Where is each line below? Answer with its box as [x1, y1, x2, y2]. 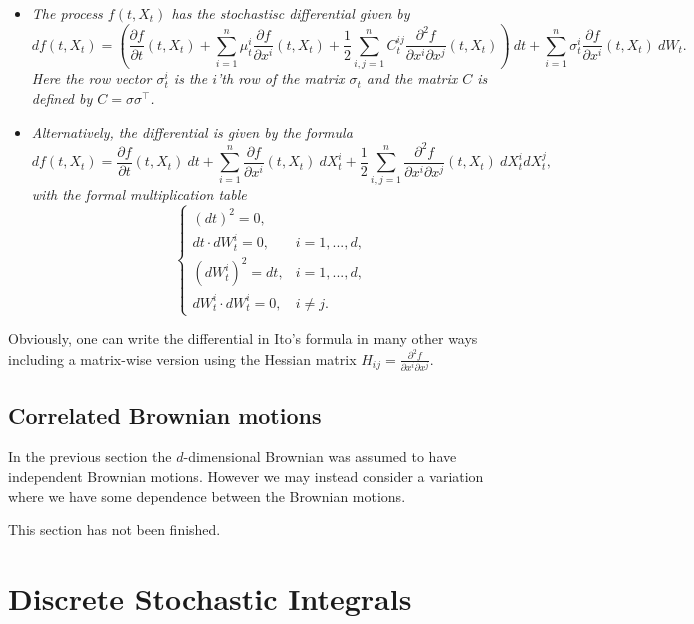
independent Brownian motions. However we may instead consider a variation [8, 465, 484, 486]
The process [31, 3, 103, 23]
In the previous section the [8, 446, 172, 467]
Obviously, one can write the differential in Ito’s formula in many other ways [8, 328, 478, 349]
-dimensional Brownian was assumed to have [183, 446, 457, 467]
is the [173, 68, 208, 89]
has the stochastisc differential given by [171, 3, 410, 23]
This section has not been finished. [8, 519, 221, 540]
